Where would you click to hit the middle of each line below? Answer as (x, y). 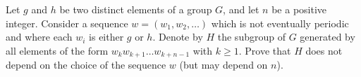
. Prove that (265, 50)
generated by (328, 37)
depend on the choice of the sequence (86, 65)
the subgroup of (251, 37)
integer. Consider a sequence (67, 23)
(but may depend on (224, 65)
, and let (241, 9)
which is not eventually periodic (280, 23)
